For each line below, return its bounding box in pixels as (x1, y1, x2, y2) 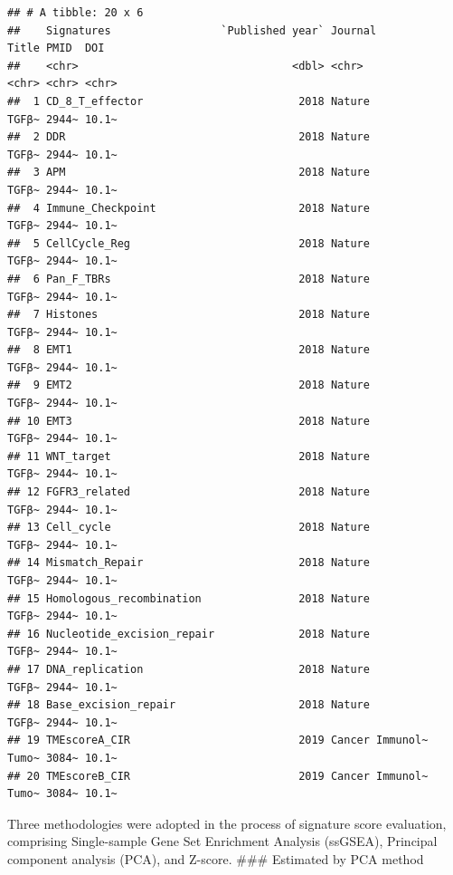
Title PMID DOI (7, 42, 105, 55)
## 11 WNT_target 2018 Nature (7, 449, 370, 463)
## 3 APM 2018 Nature (7, 166, 370, 179)
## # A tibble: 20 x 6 (7, 6, 144, 19)
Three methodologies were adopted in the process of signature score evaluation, (7, 813, 447, 832)
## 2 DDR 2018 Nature (7, 130, 370, 144)
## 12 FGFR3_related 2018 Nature (7, 486, 370, 499)
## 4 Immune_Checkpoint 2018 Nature (7, 201, 370, 215)
